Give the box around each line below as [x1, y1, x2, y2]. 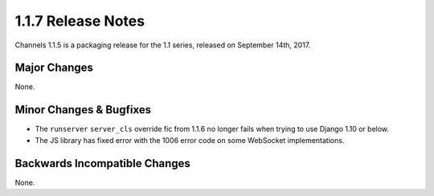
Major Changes [14, 61, 94, 75]
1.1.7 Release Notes [14, 12, 145, 30]
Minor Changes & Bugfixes [14, 103, 152, 116]
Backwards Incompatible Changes [14, 157, 190, 170]
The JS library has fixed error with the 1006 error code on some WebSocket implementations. [35, 135, 345, 145]
